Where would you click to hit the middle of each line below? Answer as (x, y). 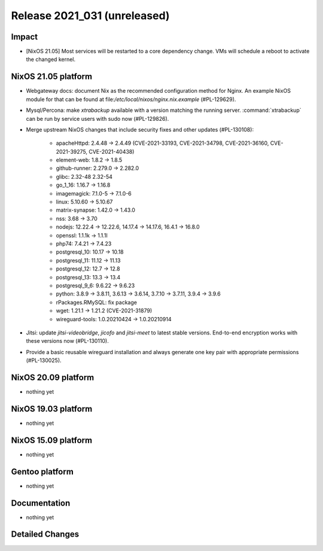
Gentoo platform (42, 472)
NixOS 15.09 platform (52, 440)
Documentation (41, 503)
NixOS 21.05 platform (52, 77)
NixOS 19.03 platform (52, 409)
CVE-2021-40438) (112, 151)
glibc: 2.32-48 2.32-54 (84, 176)
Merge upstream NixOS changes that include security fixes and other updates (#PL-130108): (140, 129)
